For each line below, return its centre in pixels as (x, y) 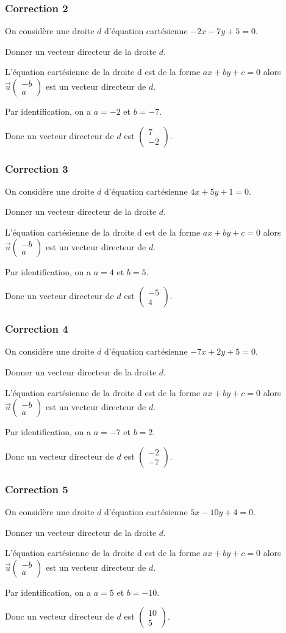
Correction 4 (37, 329)
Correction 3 (37, 168)
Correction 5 (37, 489)
